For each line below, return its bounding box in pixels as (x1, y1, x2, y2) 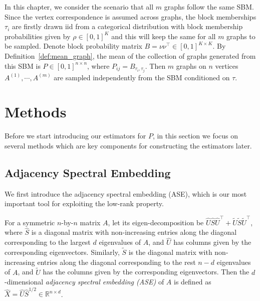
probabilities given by (5, 31, 71, 41)
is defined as (173, 276, 211, 287)
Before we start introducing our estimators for (5, 130, 146, 141)
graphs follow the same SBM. (164, 2, 254, 12)
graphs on (176, 60, 206, 71)
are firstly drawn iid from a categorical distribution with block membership (12, 21, 243, 32)
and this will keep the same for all (111, 31, 216, 41)
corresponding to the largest (5, 237, 91, 247)
